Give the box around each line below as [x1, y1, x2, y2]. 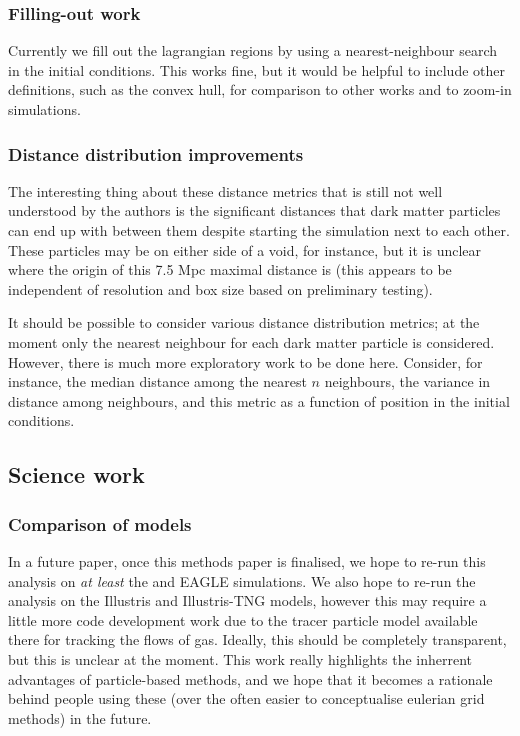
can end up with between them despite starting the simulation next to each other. [8, 220, 510, 240]
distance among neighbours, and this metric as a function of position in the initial [8, 390, 510, 411]
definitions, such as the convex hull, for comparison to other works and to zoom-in [8, 79, 512, 100]
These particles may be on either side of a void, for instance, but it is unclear [8, 239, 482, 260]
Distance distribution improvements [8, 141, 304, 166]
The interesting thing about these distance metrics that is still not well [8, 180, 443, 201]
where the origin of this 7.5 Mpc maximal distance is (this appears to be [8, 259, 452, 280]
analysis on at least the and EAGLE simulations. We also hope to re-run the [8, 570, 476, 591]
